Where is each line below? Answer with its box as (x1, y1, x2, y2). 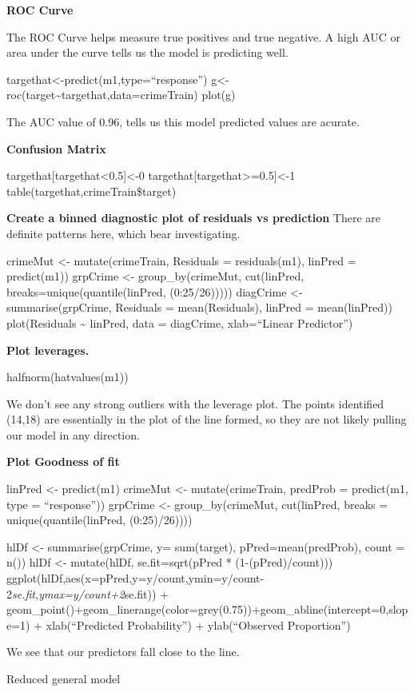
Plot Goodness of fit (6, 453, 120, 470)
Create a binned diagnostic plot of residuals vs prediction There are (6, 209, 380, 226)
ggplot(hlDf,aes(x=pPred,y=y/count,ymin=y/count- (6, 570, 265, 587)
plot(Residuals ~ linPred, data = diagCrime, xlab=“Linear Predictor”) (6, 314, 353, 331)
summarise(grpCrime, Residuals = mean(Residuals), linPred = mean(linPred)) (6, 299, 392, 316)
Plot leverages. (6, 341, 90, 358)
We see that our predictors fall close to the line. (6, 643, 240, 660)
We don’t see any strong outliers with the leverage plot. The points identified (6, 395, 384, 412)
